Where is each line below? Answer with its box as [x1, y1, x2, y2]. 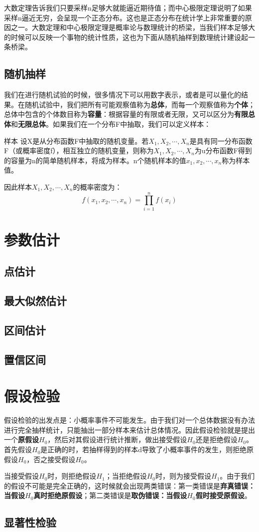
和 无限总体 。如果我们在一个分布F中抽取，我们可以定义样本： [11, 118, 211, 129]
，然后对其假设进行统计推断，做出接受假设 [47, 434, 187, 445]
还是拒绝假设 [195, 434, 238, 445]
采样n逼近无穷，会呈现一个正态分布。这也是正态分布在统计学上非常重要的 [4, 12, 245, 22]
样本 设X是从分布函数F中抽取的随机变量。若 [4, 135, 149, 146]
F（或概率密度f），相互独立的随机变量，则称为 [4, 145, 154, 156]
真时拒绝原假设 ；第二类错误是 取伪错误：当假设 [33, 490, 187, 501]
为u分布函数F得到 [194, 145, 252, 156]
